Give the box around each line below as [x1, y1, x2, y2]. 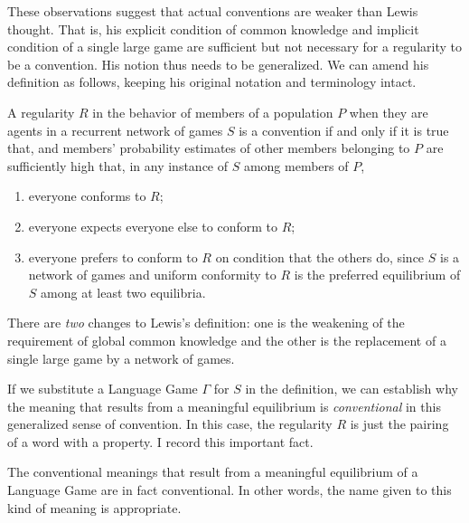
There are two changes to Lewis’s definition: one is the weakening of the [7, 313, 405, 332]
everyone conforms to [28, 186, 146, 205]
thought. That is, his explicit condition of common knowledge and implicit [7, 19, 419, 38]
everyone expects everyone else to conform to [28, 216, 277, 235]
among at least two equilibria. [41, 282, 206, 301]
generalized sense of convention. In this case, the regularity [7, 414, 333, 433]
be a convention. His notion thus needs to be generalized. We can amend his [7, 54, 429, 73]
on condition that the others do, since [215, 247, 425, 266]
